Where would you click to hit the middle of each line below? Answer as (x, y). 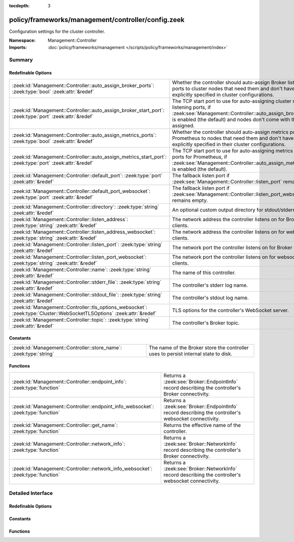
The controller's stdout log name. (210, 297)
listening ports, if (192, 107)
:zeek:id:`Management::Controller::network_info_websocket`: (82, 468)
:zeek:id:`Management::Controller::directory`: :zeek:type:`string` (86, 207)
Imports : (18, 47)
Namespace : (23, 40)
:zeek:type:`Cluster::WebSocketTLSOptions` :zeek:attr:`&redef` (84, 313)
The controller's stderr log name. (210, 285)
